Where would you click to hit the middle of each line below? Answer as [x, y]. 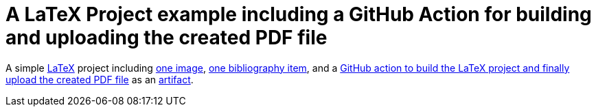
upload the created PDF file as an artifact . [100, 79]
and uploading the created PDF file [167, 38]
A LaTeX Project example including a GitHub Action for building [299, 14]
